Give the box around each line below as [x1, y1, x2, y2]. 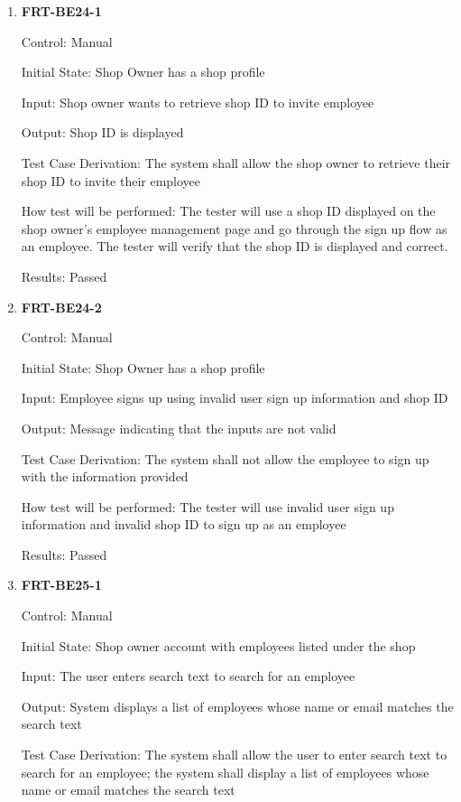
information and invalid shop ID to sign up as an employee [21, 515, 346, 534]
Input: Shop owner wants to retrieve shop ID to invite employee [21, 92, 374, 111]
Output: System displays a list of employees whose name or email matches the [21, 696, 454, 715]
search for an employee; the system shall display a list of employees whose [21, 762, 429, 781]
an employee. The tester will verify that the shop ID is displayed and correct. [21, 237, 448, 256]
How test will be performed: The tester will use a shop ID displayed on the [21, 201, 436, 220]
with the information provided [21, 467, 189, 486]
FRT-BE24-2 [21, 297, 102, 316]
